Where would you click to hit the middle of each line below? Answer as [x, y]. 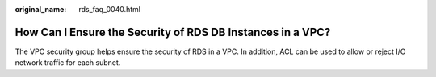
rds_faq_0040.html [110, 9]
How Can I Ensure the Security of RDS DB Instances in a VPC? [173, 32]
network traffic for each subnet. [68, 63]
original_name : [41, 9]
